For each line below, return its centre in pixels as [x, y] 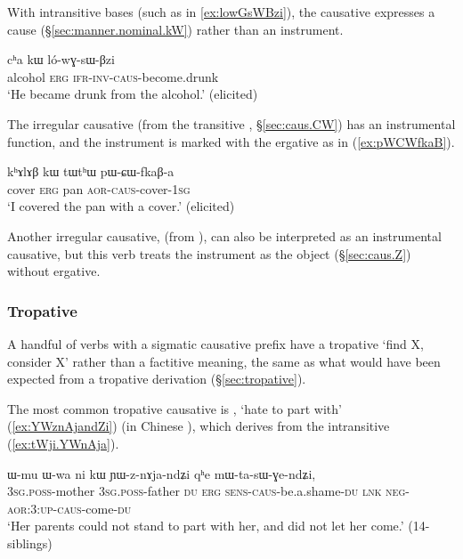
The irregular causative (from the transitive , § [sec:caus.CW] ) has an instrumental [231, 123]
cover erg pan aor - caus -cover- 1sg [99, 188]
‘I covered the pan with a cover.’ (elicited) [121, 206]
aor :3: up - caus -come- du [69, 508]
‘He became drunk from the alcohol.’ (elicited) [133, 94]
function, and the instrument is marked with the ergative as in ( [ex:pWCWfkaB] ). [231, 141]
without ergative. [54, 271]
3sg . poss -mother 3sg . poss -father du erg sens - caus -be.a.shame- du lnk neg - [208, 491]
